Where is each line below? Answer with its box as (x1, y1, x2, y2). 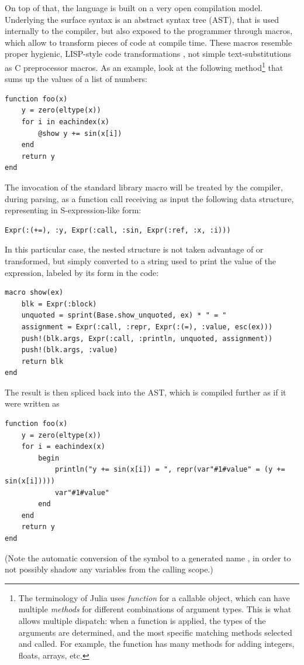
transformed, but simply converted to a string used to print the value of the (5, 254, 277, 267)
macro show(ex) (5, 288, 64, 297)
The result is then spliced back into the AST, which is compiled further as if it (5, 386, 286, 398)
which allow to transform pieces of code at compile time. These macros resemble (5, 36, 292, 48)
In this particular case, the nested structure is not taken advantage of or (5, 243, 264, 255)
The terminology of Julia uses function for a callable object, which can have (18, 591, 290, 603)
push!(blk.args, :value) (21, 346, 118, 354)
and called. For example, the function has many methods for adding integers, (18, 637, 295, 650)
